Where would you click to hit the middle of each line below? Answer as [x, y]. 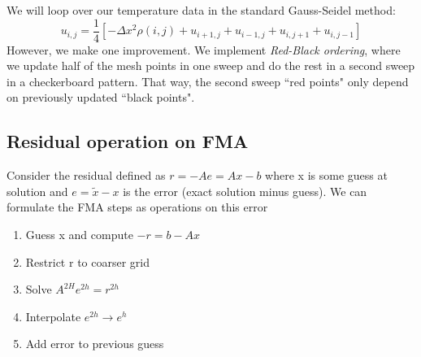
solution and [37, 191]
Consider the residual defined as [86, 175]
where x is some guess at [326, 175]
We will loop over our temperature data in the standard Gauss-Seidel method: [201, 10]
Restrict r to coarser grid [87, 261]
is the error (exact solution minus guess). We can [245, 191]
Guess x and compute [79, 235]
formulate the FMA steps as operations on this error [137, 207]
